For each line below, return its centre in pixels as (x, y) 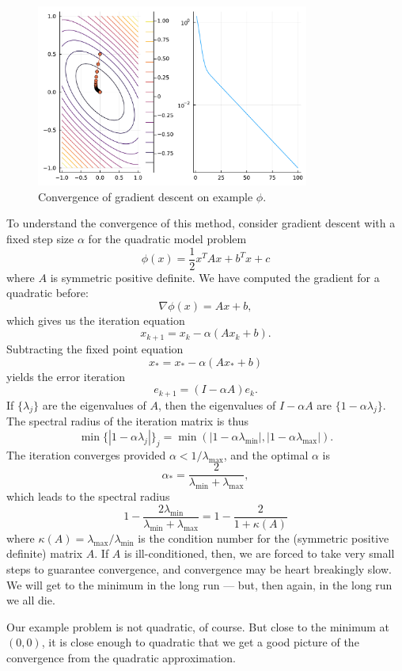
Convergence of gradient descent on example (146, 196)
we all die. (31, 600)
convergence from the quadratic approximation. (121, 658)
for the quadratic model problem (167, 239)
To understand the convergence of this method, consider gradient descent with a (201, 223)
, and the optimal (266, 454)
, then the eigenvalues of (217, 404)
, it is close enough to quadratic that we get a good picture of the (200, 642)
